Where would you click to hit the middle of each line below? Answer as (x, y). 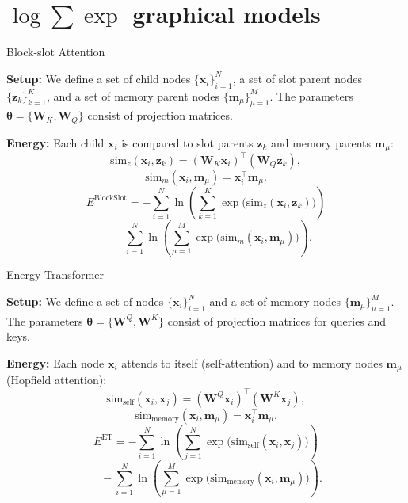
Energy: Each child (55, 142)
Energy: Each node (55, 363)
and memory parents (321, 142)
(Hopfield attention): (57, 380)
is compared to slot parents (187, 142)
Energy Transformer (55, 274)
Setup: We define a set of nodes (85, 301)
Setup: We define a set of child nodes (99, 78)
